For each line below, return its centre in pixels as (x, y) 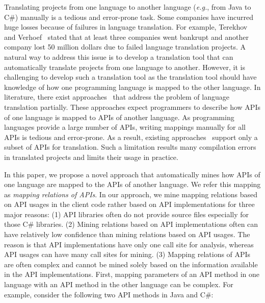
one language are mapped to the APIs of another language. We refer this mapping (132, 184)
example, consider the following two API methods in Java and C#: (109, 294)
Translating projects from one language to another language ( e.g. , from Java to (128, 7)
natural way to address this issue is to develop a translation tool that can (119, 56)
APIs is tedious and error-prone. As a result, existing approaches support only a (131, 137)
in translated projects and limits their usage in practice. (91, 157)
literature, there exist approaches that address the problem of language (117, 97)
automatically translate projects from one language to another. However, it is (125, 67)
